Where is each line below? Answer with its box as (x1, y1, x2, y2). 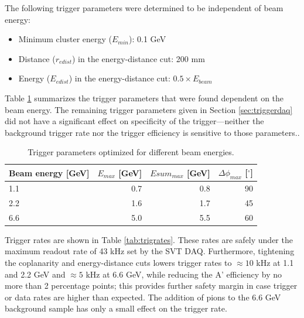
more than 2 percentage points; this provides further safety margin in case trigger (5, 279, 298, 292)
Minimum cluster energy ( (18, 33, 112, 45)
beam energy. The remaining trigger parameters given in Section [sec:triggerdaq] (5, 103, 293, 115)
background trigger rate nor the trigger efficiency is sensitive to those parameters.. (5, 126, 300, 138)
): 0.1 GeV (129, 33, 166, 45)
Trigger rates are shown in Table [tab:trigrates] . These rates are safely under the (5, 233, 293, 245)
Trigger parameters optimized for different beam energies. (28, 146, 234, 158)
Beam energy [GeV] (9, 166, 90, 179)
